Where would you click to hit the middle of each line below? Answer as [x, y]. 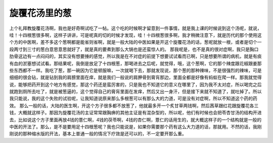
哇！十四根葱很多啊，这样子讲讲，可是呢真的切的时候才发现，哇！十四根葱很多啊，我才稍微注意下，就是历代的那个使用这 [135, 35]
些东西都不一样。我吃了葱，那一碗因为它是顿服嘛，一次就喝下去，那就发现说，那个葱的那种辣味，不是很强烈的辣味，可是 [135, 70]
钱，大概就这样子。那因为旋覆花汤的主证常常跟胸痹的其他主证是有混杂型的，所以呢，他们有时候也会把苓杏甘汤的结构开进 [135, 113]
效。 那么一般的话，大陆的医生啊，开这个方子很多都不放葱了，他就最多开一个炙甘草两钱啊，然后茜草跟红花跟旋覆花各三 [134, 105]
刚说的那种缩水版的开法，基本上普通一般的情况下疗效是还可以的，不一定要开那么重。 [98, 134]
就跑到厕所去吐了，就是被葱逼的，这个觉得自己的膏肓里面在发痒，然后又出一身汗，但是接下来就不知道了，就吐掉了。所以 [135, 92]
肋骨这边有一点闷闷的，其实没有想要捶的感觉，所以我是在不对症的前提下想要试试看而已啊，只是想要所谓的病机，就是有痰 [135, 56]
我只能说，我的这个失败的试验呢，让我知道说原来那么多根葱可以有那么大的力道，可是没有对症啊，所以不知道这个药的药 [133, 99]
